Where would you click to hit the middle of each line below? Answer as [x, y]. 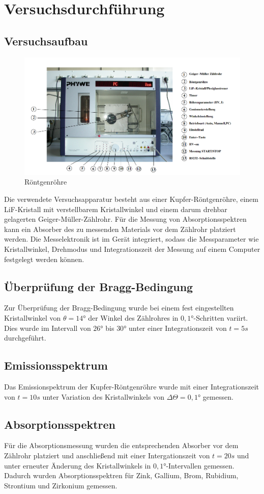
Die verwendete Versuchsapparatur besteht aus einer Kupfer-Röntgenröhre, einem [131, 199]
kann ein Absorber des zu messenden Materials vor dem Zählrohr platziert [120, 229]
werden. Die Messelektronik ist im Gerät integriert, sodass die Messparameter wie [131, 239]
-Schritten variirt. [221, 317]
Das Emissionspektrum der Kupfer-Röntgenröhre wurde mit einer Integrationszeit [132, 386]
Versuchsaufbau [46, 41]
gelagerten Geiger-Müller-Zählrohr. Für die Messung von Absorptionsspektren [125, 219]
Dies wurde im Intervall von [48, 328]
